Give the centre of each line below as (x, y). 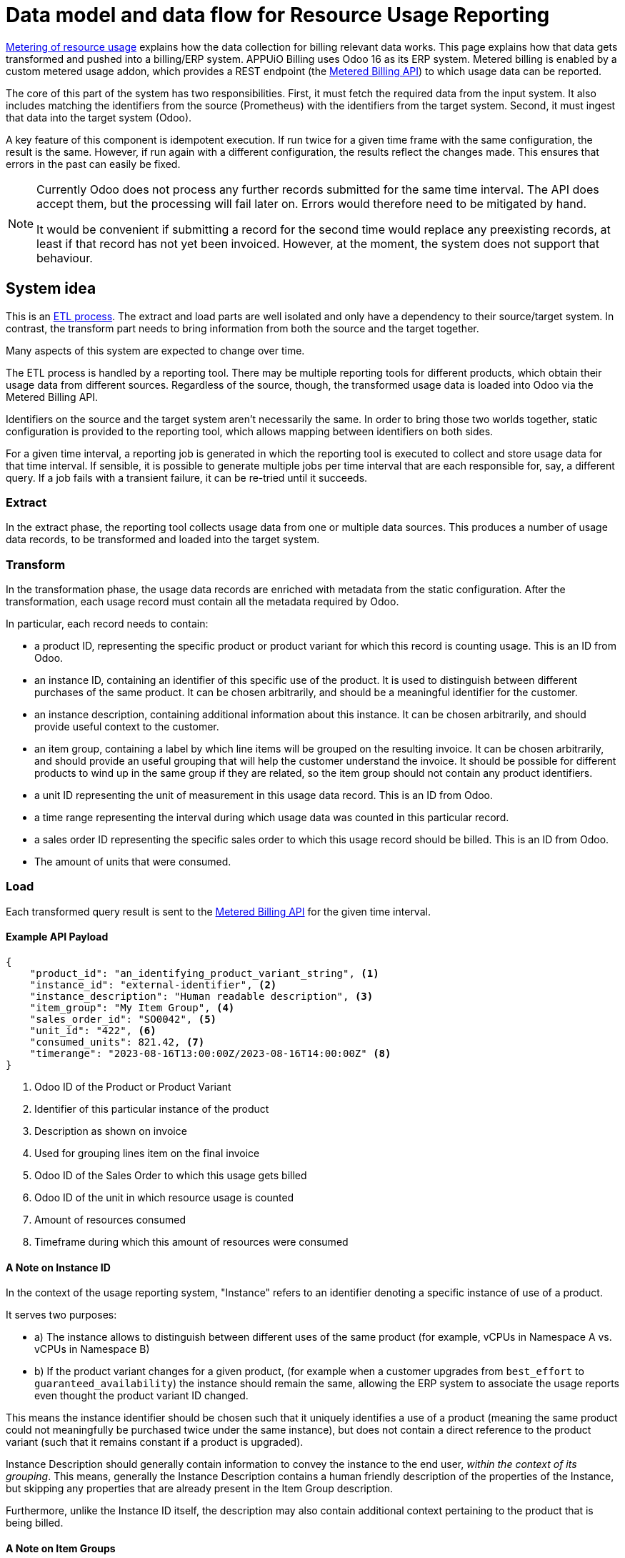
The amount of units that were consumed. (133, 862)
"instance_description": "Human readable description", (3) (201, 997)
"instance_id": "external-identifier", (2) (153, 985)
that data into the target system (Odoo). (99, 117)
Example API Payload (57, 937)
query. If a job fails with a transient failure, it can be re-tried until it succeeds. (187, 477)
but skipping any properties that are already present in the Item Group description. (199, 1489)
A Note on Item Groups (61, 1548)
